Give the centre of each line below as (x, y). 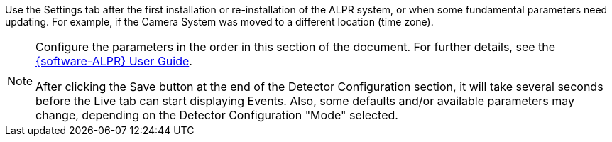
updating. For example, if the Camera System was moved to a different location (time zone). (219, 22)
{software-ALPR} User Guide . (114, 61)
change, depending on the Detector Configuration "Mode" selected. (217, 115)
